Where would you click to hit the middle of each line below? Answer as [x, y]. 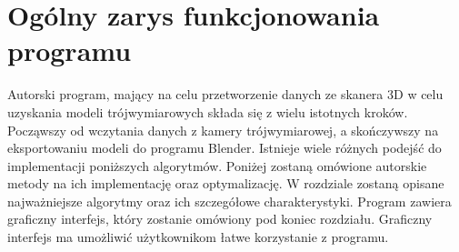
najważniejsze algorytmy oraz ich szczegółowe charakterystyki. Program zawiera [229, 201]
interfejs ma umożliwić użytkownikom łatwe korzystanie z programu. [198, 237]
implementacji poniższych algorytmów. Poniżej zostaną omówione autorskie [217, 165]
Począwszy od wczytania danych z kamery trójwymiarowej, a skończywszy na [223, 130]
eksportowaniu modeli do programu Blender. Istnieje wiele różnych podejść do [225, 148]
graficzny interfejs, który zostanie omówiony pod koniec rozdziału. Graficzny [220, 219]
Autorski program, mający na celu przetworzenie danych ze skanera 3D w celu [225, 94]
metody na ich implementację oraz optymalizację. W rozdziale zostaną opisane [226, 183]
